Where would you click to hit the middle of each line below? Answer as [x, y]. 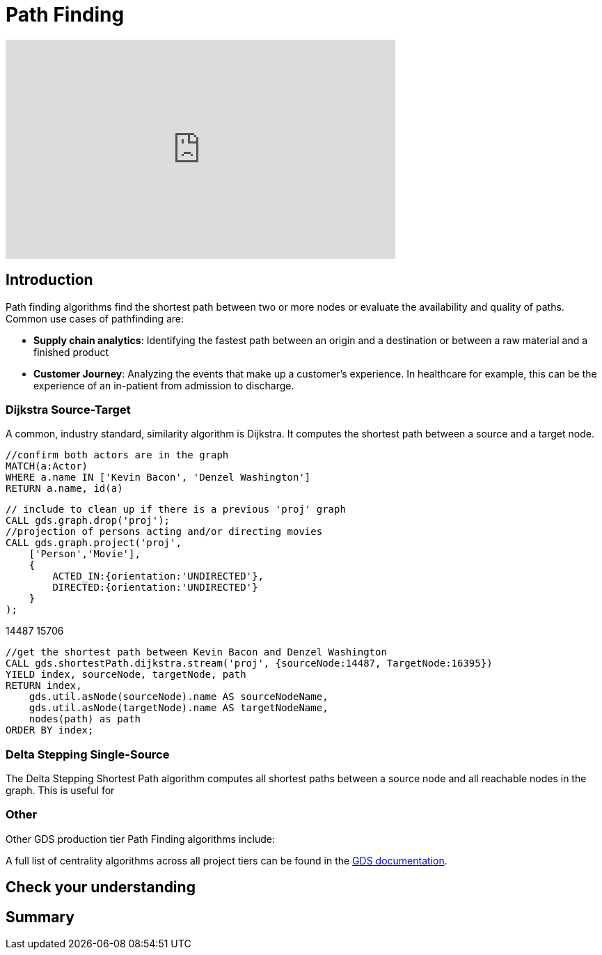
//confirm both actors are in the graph [117, 455]
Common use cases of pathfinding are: [95, 318]
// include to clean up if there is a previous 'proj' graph [176, 510]
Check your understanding [101, 887]
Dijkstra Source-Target [68, 409]
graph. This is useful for [60, 791]
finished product [71, 352]
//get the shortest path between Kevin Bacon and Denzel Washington [196, 652]
